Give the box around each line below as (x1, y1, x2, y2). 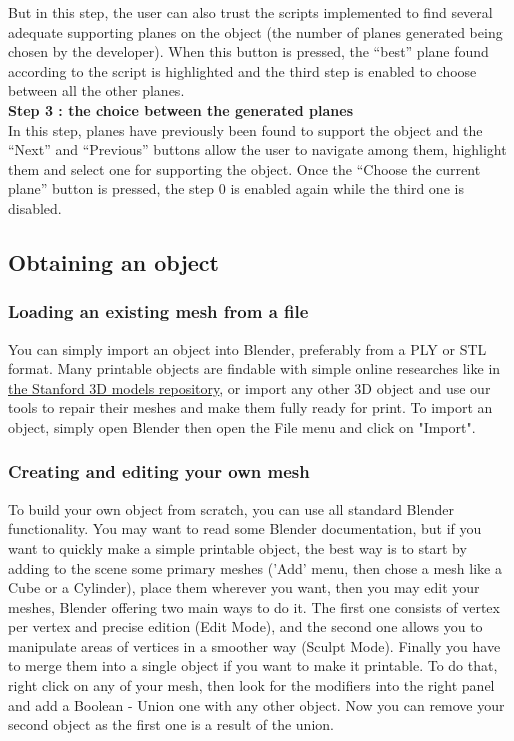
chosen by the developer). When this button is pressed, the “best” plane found (8, 41, 489, 62)
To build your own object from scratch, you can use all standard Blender (8, 498, 454, 519)
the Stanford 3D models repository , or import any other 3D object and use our (8, 377, 491, 398)
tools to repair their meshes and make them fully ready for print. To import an (8, 397, 493, 418)
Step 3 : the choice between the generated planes (8, 99, 353, 120)
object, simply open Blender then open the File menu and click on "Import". (8, 416, 476, 437)
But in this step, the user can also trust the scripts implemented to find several (8, 2, 493, 22)
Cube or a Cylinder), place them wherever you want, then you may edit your (8, 577, 480, 598)
